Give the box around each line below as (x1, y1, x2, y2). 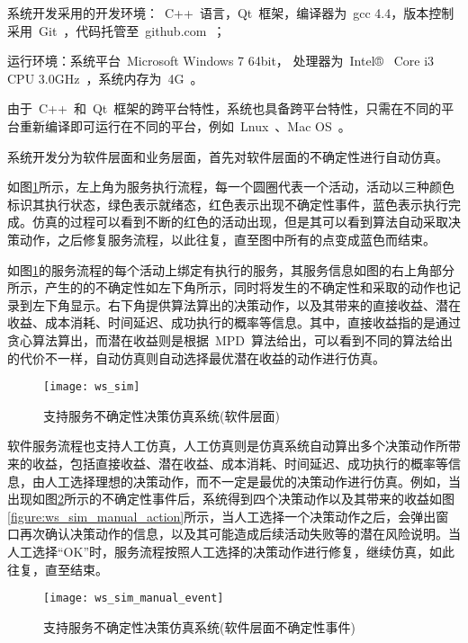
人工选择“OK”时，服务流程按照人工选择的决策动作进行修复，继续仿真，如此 (7, 541, 454, 560)
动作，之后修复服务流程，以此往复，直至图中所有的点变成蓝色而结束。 (19, 229, 436, 248)
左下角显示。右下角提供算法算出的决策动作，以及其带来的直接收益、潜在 (31, 295, 461, 314)
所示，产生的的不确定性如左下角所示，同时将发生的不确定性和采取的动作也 (7, 278, 448, 297)
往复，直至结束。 (7, 559, 108, 578)
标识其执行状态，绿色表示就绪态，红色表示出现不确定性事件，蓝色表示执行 (7, 194, 448, 213)
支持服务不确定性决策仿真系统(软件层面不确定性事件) (43, 617, 355, 636)
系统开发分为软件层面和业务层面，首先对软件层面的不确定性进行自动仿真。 (7, 147, 448, 165)
